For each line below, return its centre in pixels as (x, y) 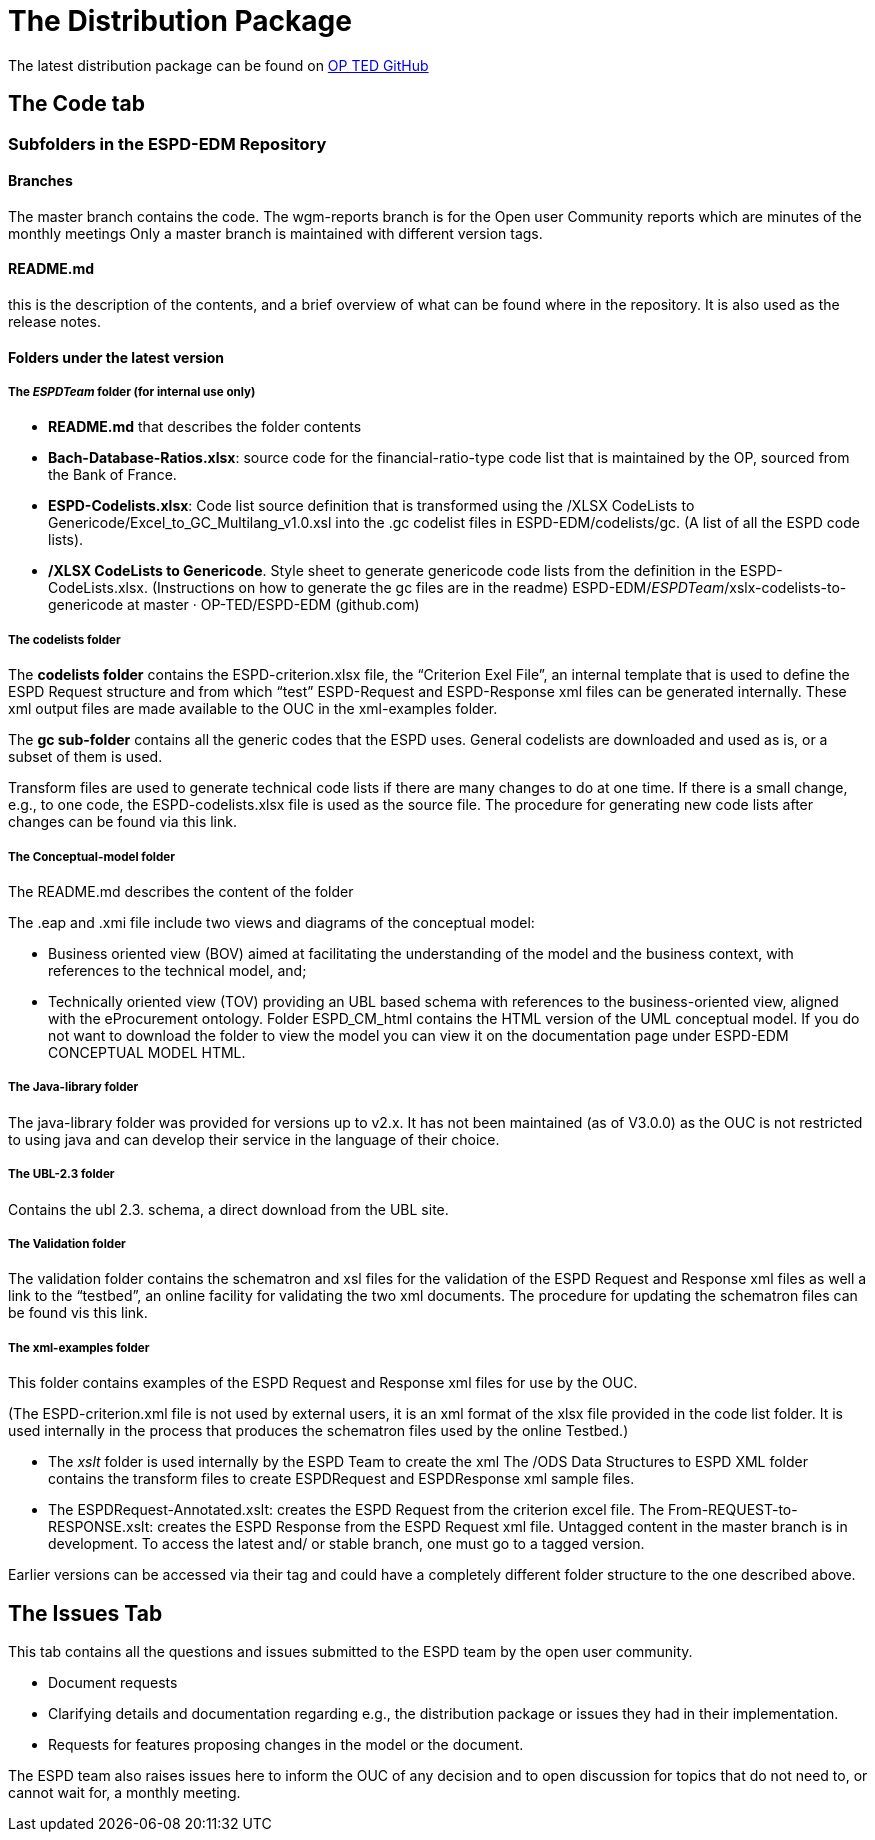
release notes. (54, 322)
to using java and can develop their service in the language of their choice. (254, 1139)
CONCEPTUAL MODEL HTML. (147, 1052)
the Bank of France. (112, 475)
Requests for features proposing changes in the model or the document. (286, 1744)
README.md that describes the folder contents (205, 427)
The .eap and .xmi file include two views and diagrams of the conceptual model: (271, 922)
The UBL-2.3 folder (61, 1174)
